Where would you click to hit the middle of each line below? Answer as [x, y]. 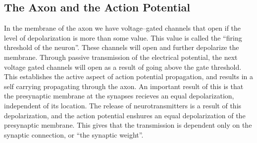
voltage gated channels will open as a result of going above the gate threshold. [123, 67]
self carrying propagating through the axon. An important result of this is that [124, 86]
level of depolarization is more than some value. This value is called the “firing [123, 37]
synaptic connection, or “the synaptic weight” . [74, 134]
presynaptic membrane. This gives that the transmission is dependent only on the [128, 125]
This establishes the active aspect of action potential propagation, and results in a [129, 76]
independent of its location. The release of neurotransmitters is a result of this [123, 105]
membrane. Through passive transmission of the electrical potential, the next [121, 57]
